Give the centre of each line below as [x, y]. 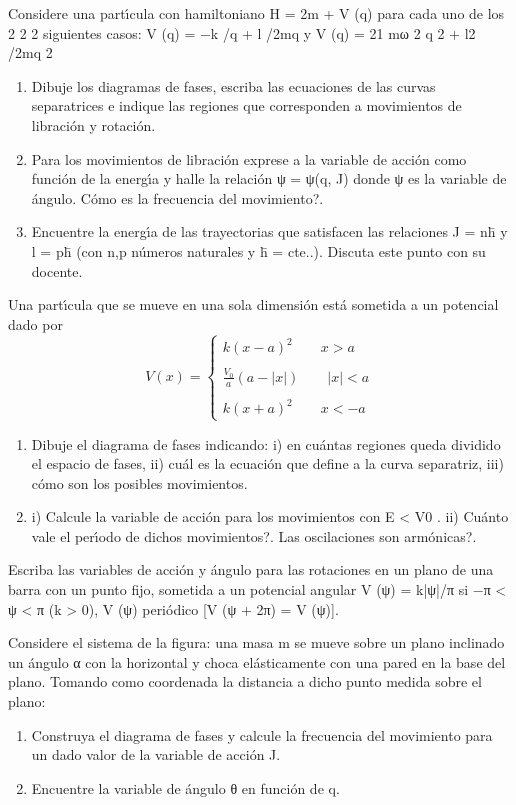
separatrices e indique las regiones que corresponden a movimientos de [246, 105]
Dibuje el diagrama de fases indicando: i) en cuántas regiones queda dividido [266, 443]
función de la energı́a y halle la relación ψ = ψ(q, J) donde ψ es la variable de [269, 178]
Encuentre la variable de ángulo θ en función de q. [185, 787]
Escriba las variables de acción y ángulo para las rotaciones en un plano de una [251, 569]
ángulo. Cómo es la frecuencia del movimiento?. [177, 197]
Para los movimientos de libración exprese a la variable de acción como [249, 158]
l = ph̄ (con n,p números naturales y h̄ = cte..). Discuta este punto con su [258, 250]
